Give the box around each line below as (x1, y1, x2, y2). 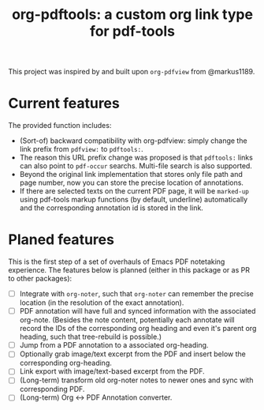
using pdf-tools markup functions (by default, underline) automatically (19, 195, 248, 205)
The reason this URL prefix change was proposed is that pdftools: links (19, 152, 254, 163)
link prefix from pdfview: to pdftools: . (19, 145, 143, 154)
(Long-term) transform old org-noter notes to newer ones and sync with (19, 375, 254, 385)
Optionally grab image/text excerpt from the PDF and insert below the (19, 349, 246, 359)
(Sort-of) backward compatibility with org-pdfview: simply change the (19, 136, 247, 145)
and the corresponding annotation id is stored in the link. (19, 203, 203, 213)
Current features (8, 95, 120, 112)
